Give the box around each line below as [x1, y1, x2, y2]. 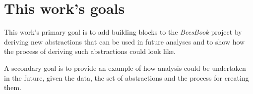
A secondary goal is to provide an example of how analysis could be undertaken [4, 62, 246, 73]
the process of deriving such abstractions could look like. [4, 46, 176, 56]
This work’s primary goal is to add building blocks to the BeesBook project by [4, 27, 242, 37]
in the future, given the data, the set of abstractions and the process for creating [4, 72, 249, 83]
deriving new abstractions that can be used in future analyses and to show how [4, 36, 245, 47]
